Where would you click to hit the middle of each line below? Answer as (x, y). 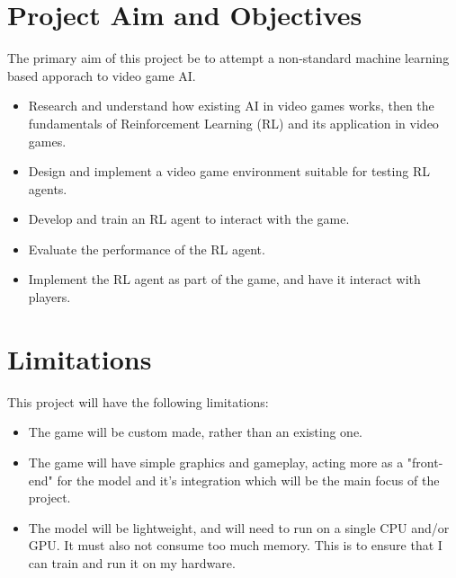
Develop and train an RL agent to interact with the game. (189, 219)
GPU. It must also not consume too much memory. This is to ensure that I (235, 545)
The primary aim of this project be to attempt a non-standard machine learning (228, 58)
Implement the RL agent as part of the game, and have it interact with (224, 279)
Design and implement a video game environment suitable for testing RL (229, 171)
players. (49, 297)
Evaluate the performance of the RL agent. (147, 249)
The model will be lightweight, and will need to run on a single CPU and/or (239, 527)
